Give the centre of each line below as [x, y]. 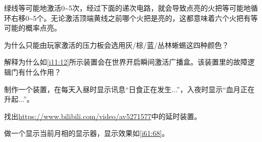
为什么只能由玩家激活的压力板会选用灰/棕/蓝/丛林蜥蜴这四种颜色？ [116, 45]
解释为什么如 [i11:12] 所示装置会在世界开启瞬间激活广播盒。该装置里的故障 [126, 62]
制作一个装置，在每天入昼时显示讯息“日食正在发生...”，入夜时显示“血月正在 [129, 89]
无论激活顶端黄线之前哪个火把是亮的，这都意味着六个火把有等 [154, 18]
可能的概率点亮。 [33, 28]
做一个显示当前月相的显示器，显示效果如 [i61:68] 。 [87, 133]
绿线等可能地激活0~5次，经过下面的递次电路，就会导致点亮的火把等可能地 [127, 8]
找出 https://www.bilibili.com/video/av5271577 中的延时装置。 [103, 116]
